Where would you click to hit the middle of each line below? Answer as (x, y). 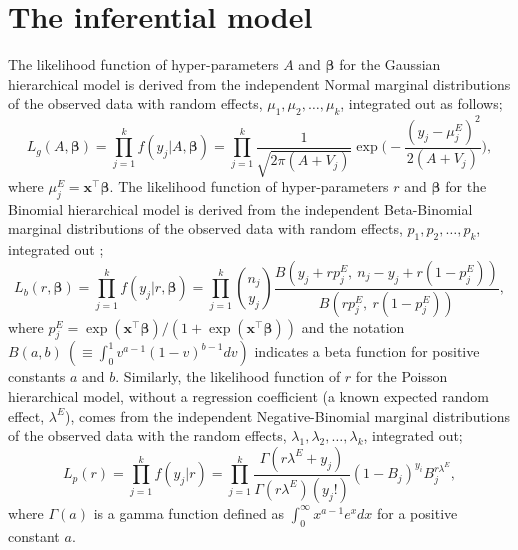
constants (37, 376)
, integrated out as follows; (421, 103)
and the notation (353, 326)
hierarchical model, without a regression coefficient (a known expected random (248, 396)
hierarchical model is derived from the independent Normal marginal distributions (259, 83)
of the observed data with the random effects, (147, 435)
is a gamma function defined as (188, 512)
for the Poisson (401, 376)
